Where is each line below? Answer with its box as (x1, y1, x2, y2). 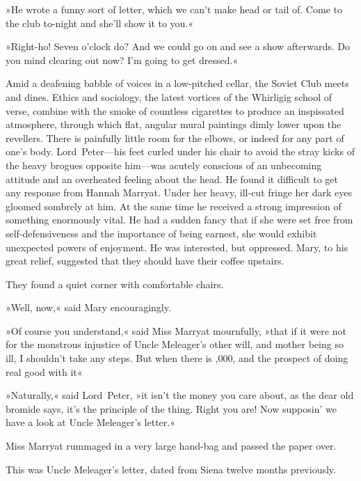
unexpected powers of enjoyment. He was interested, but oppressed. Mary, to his (6, 239, 348, 254)
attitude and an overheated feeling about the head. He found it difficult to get (6, 171, 339, 186)
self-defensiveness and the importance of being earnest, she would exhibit (6, 226, 317, 240)
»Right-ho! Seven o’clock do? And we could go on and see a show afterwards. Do (6, 39, 350, 54)
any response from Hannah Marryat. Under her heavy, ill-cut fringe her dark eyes (6, 185, 353, 200)
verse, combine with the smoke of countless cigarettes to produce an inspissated (6, 103, 344, 118)
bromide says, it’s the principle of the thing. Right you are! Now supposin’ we (6, 401, 337, 416)
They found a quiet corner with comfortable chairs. (6, 276, 224, 291)
